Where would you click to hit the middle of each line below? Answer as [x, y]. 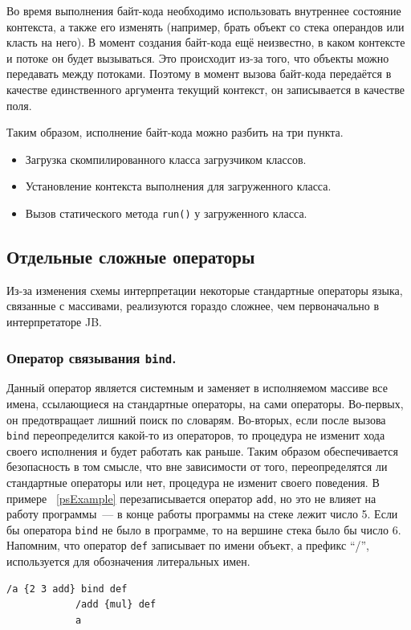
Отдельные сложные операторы [131, 256]
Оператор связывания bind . [92, 357]
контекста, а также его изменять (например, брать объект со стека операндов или [205, 26]
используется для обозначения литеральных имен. [128, 561]
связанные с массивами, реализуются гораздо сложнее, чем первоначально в [193, 306]
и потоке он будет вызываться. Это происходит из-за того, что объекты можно [198, 57]
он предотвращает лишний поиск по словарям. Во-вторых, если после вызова [196, 419]
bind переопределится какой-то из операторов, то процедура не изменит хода [196, 435]
